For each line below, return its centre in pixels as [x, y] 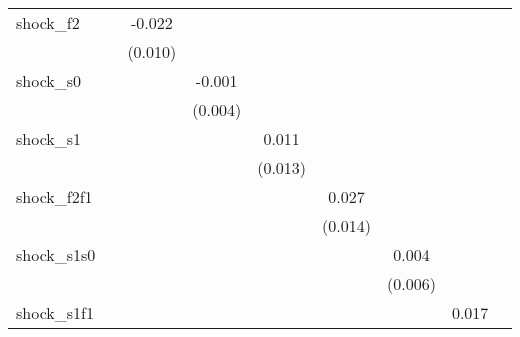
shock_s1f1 [55, 312]
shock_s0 [49, 80]
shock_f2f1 [54, 196]
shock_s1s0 [56, 254]
